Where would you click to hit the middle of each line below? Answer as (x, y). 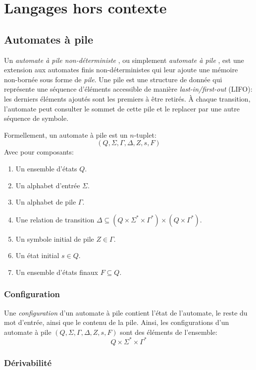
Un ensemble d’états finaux (57, 272)
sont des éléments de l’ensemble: (169, 332)
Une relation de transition (55, 219)
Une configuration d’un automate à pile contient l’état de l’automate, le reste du (126, 312)
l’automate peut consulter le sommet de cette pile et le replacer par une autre (122, 108)
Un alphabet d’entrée (48, 185)
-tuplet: (145, 134)
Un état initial (37, 255)
